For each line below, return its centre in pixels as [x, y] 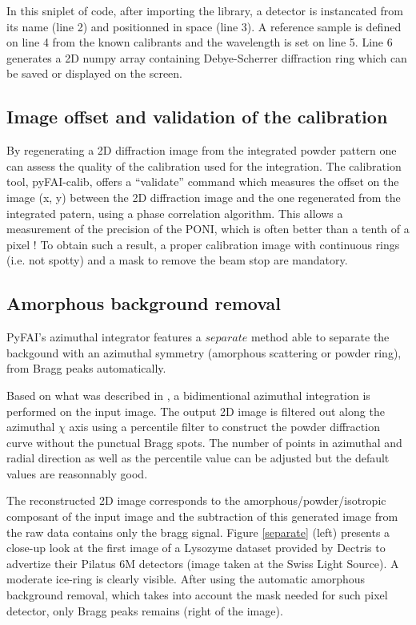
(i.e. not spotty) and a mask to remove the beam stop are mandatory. [177, 260]
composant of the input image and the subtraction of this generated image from [202, 516]
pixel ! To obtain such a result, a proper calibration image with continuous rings [203, 244]
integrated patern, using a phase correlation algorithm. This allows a [175, 213]
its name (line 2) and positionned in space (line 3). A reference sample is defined [204, 26]
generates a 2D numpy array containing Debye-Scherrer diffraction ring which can [207, 57]
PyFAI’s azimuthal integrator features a [104, 337]
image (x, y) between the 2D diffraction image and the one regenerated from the [204, 197]
